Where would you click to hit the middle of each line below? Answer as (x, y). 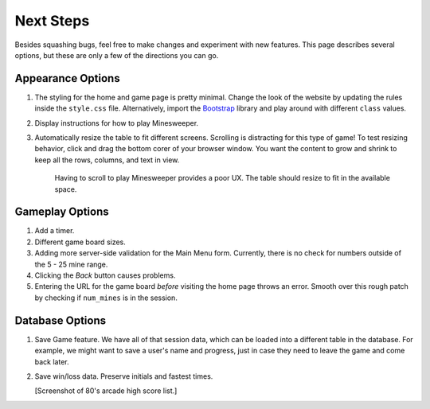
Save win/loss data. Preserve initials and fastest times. (124, 376)
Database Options (61, 320)
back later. (52, 361)
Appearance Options (67, 78)
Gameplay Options (62, 212)
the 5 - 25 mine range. (71, 264)
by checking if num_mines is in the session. (106, 298)
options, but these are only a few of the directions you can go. (117, 55)
